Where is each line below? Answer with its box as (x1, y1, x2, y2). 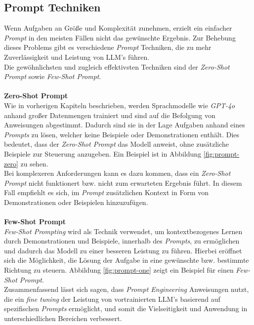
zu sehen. (20, 158, 48, 168)
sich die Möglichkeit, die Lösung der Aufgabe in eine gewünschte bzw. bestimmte (4, 255, 249, 265)
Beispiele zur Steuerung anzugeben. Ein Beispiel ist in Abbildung (4, 148, 202, 159)
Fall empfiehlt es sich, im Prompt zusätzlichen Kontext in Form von (4, 187, 209, 198)
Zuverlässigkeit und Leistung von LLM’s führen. (4, 51, 150, 62)
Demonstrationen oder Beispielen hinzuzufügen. (4, 197, 148, 207)
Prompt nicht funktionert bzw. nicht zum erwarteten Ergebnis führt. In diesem (4, 177, 242, 188)
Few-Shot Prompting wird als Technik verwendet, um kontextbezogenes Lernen (4, 226, 243, 236)
